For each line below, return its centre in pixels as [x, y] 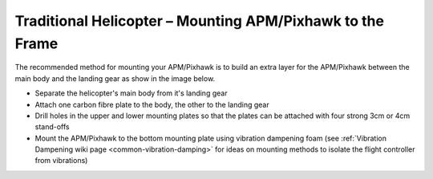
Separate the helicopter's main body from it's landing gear [131, 93]
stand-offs [52, 127]
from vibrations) [61, 161]
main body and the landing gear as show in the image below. [115, 78]
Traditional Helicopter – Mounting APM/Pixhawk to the [200, 21]
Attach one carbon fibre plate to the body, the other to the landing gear [152, 104]
